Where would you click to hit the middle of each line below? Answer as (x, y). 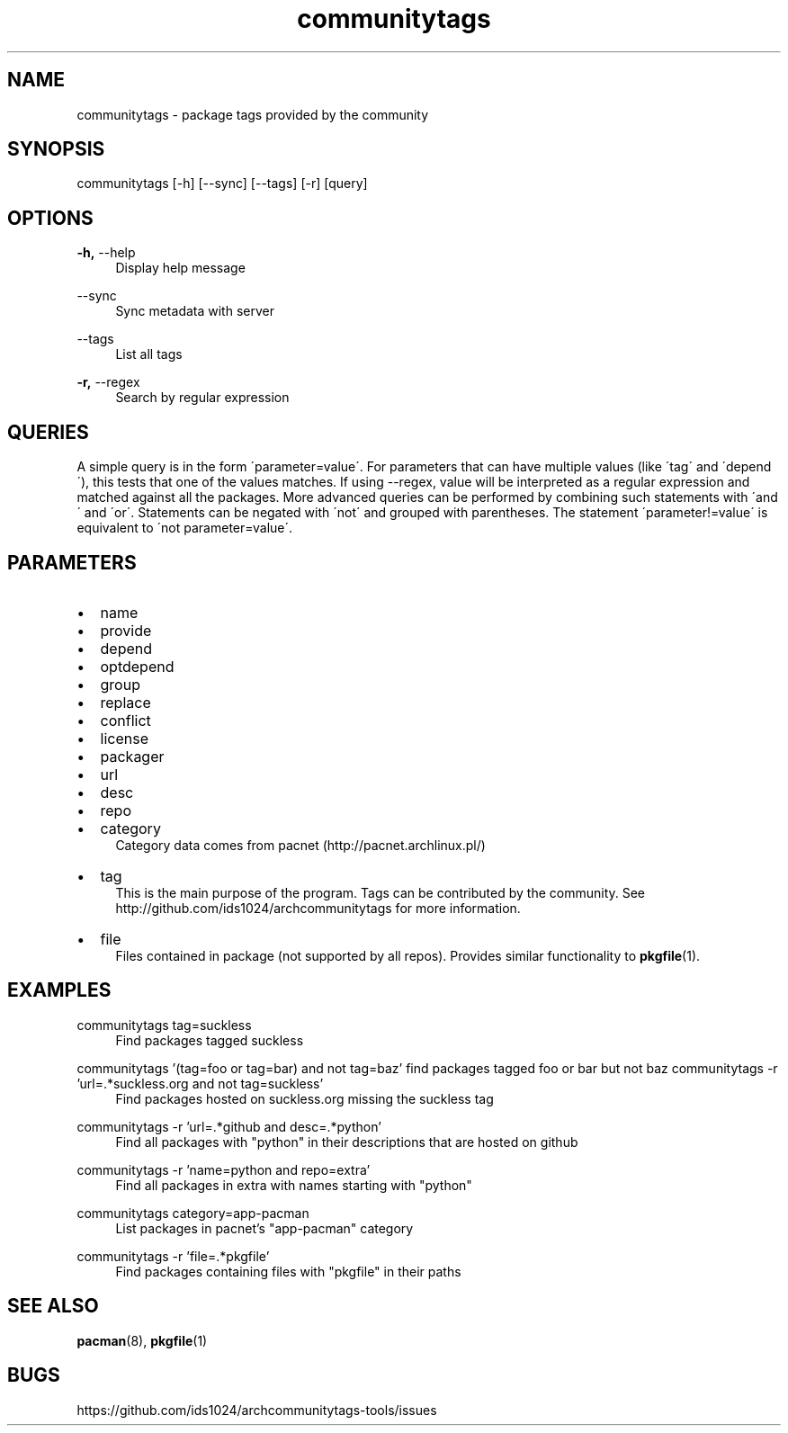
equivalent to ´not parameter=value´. (185, 528)
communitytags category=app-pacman (193, 1213)
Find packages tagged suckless (210, 1040)
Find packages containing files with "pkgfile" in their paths (288, 1271)
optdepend (137, 666)
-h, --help (106, 253)
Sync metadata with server (195, 311)
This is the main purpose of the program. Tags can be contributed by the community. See (381, 892)
